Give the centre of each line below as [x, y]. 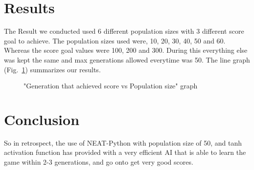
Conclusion [42, 119]
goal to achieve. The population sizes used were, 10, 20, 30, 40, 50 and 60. [115, 40]
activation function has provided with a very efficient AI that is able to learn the [125, 152]
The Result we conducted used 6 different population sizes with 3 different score [124, 31]
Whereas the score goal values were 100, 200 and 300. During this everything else [126, 50]
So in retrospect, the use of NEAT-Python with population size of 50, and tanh [123, 142]
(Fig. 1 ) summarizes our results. [52, 69]
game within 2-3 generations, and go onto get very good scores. [99, 162]
